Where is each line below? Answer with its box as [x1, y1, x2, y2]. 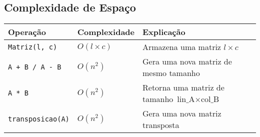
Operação [8, 26, 46, 38]
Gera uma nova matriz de [142, 55, 232, 67]
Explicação [142, 26, 185, 38]
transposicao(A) [8, 115, 69, 123]
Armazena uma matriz [142, 41, 221, 53]
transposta [142, 119, 179, 131]
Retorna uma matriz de [142, 81, 224, 93]
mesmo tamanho [142, 67, 200, 79]
